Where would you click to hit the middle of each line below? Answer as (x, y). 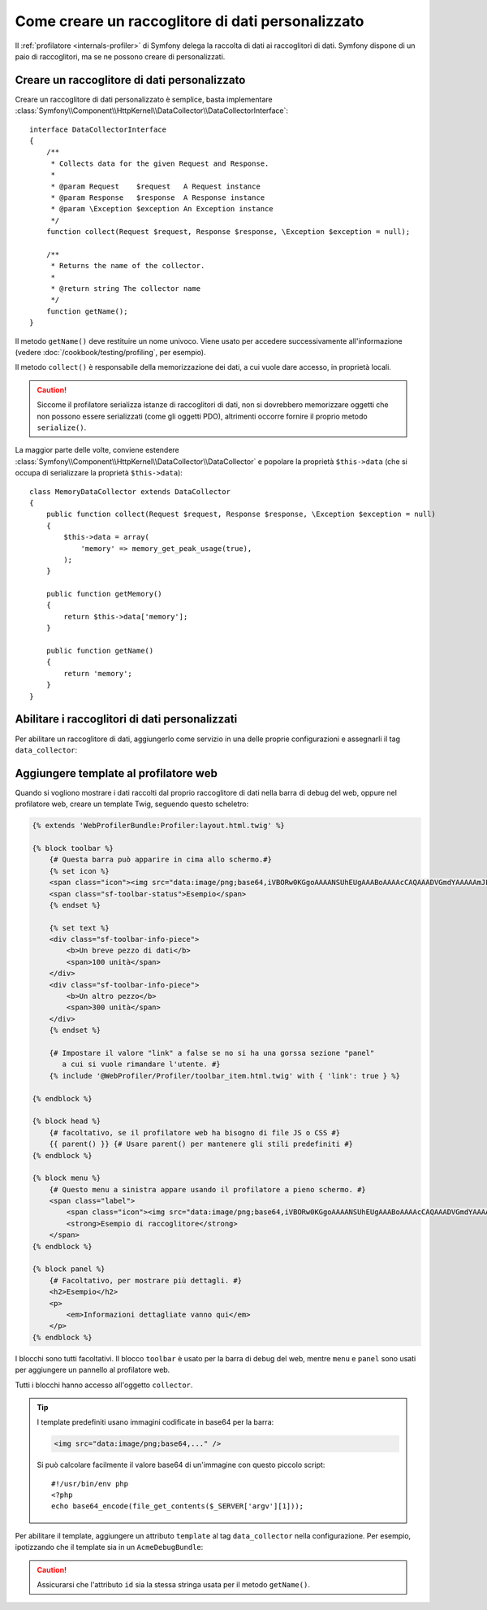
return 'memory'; (98, 673)
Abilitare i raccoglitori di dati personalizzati (126, 719)
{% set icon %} (79, 871)
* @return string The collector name (126, 289)
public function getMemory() (104, 594)
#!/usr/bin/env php (90, 1484)
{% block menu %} (67, 1178)
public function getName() (100, 651)
